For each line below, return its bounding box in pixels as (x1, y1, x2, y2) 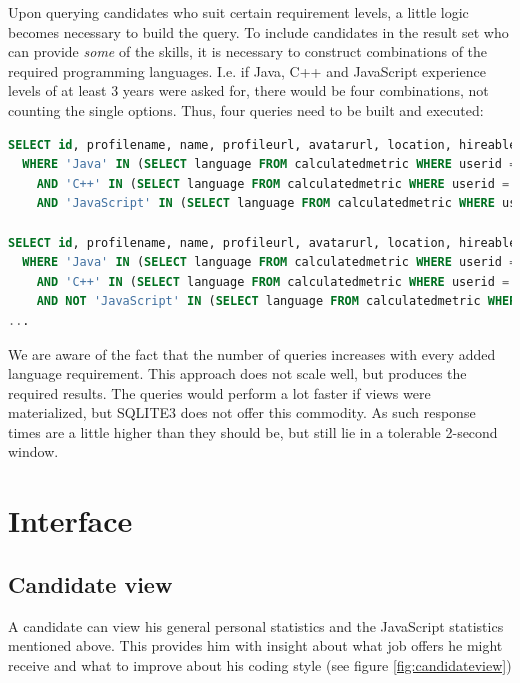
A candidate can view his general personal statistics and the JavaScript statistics (8, 615, 504, 636)
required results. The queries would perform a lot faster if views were (8, 382, 431, 403)
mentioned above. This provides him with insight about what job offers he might (8, 635, 503, 656)
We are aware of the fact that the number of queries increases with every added (8, 343, 496, 364)
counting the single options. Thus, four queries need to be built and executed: (8, 99, 484, 120)
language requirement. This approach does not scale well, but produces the (8, 363, 467, 384)
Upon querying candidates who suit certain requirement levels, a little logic (8, 2, 469, 22)
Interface (8, 500, 133, 541)
